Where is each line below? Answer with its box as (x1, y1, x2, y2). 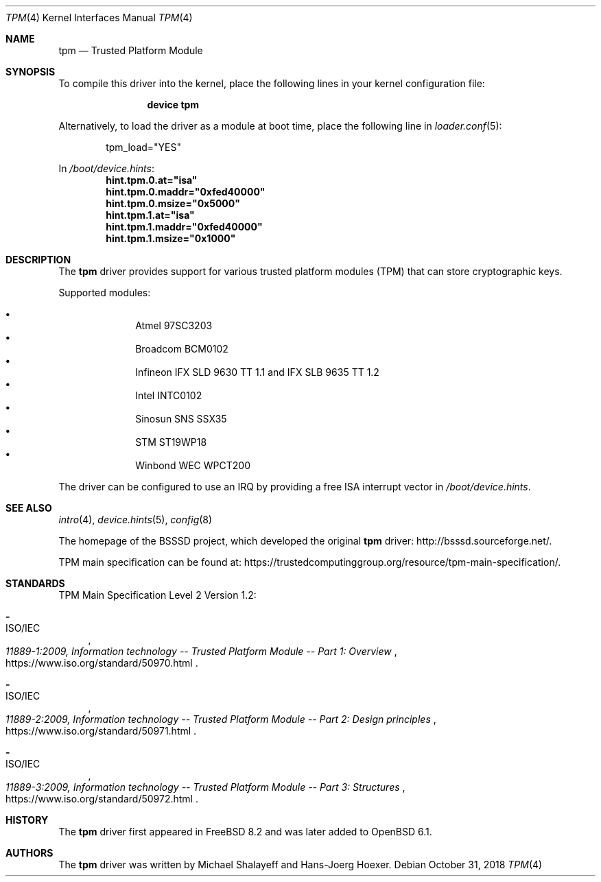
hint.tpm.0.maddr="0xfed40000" (106, 186, 266, 198)
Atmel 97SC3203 (135, 320, 213, 331)
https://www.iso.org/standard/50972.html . (5, 793, 198, 804)
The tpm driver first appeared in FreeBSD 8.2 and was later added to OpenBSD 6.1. (58, 826, 432, 837)
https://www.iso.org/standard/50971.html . (5, 725, 197, 737)
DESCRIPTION (5, 254, 71, 265)
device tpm (147, 99, 200, 110)
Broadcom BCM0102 (135, 343, 228, 355)
